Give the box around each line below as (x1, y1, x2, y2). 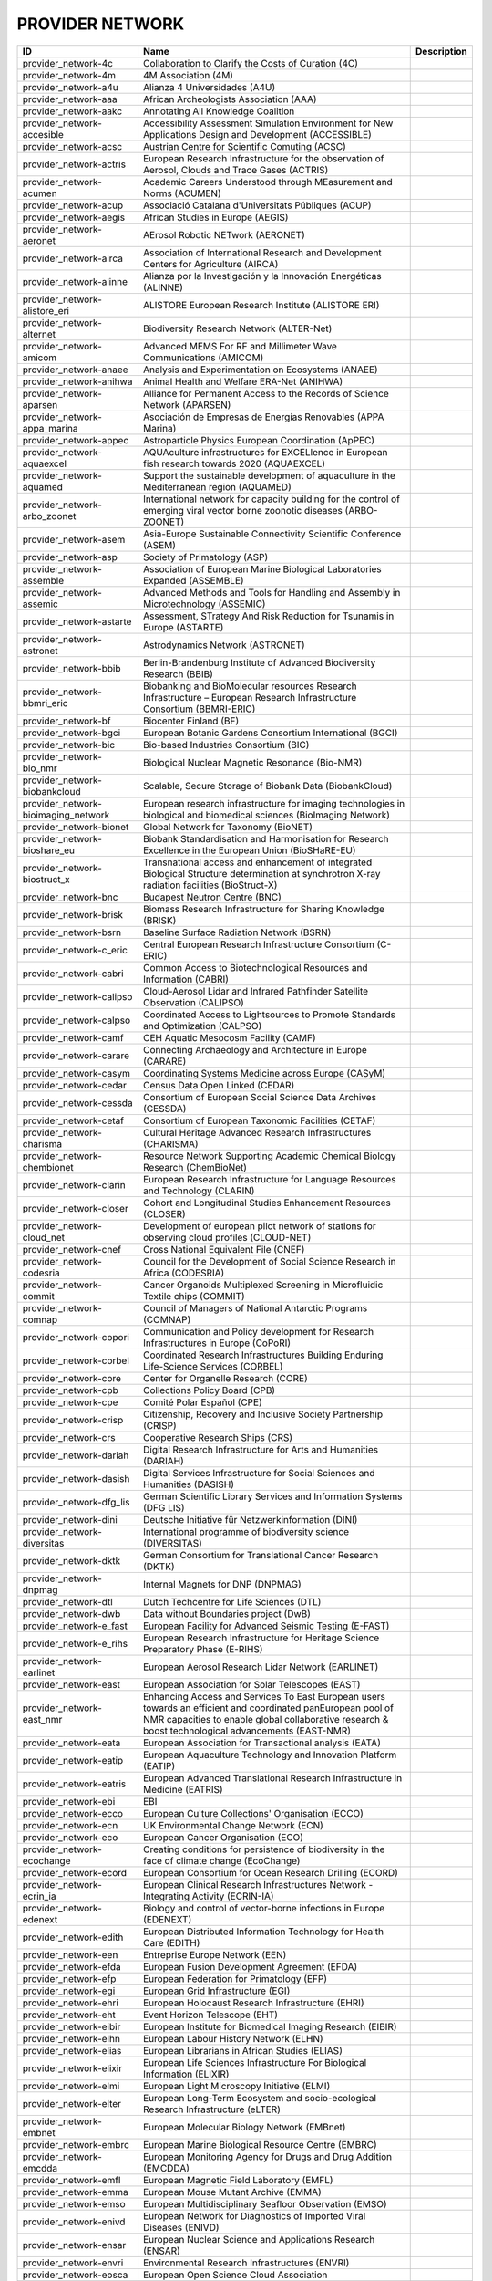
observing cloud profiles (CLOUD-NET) (142, 1231, 312, 1244)
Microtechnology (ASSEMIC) (142, 598, 266, 610)
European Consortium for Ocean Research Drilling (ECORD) (142, 1866, 398, 1879)
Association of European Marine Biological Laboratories (142, 562, 382, 575)
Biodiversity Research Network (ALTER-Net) (142, 322, 333, 335)
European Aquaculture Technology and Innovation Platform (142, 1748, 397, 1761)
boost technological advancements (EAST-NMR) (142, 1724, 351, 1737)
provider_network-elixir (22, 2062, 123, 2075)
